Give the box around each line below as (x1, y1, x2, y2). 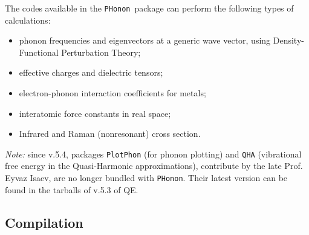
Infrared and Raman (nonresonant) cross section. (19, 127, 201, 140)
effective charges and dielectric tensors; (19, 66, 163, 79)
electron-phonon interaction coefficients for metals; (19, 87, 206, 99)
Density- (273, 34, 304, 47)
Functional (19, 45, 59, 58)
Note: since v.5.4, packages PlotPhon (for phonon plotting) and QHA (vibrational (5, 147, 302, 160)
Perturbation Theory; (61, 45, 141, 58)
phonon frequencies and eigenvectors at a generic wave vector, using (19, 34, 271, 47)
